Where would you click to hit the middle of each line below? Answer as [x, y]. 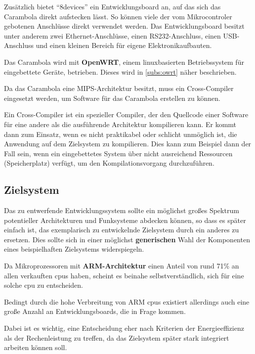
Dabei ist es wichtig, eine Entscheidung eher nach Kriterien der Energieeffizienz [124, 328]
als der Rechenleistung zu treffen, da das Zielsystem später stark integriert [117, 337]
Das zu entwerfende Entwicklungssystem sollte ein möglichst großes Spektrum [122, 210]
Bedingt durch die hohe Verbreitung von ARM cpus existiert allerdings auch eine [127, 301]
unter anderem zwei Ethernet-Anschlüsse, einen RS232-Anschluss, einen [112, 35]
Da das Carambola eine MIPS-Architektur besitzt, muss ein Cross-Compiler [119, 88]
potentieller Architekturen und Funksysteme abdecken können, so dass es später [125, 220]
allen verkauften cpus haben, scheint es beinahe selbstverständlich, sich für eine [124, 275]
